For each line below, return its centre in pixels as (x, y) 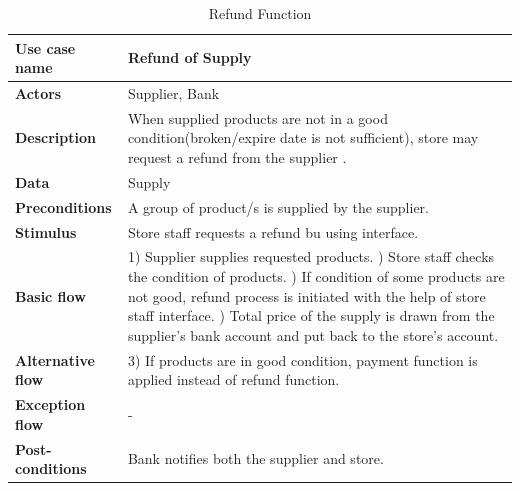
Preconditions (63, 206)
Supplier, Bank (173, 93)
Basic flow (50, 295)
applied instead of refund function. (233, 379)
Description (56, 137)
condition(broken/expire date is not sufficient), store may (303, 137)
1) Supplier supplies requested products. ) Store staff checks (311, 256)
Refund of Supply (189, 57)
